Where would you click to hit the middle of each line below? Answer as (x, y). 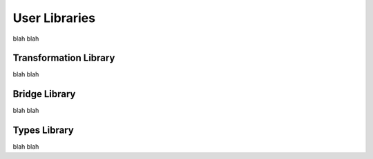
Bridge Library (44, 94)
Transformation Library (64, 58)
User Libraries (54, 18)
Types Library (43, 130)
